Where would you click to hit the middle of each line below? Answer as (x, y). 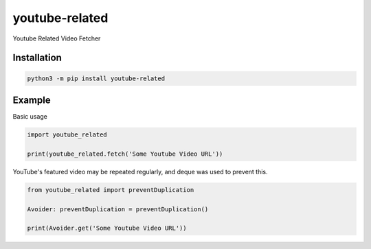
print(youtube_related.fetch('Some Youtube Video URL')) (125, 154)
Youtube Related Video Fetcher (57, 38)
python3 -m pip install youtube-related (96, 78)
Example (32, 100)
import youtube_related (67, 135)
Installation (37, 58)
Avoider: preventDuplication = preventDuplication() (118, 209)
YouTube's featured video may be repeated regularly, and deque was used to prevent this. (140, 171)
